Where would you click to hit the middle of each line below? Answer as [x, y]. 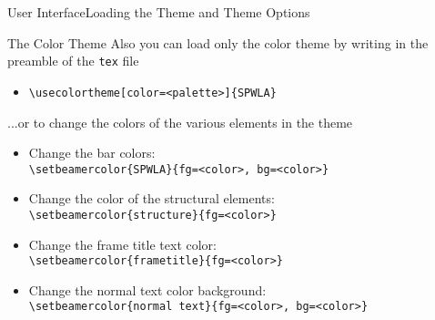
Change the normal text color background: [147, 289]
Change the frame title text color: [122, 244]
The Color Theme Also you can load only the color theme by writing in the [218, 42]
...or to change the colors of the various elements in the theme [180, 122]
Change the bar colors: [92, 153]
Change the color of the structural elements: [152, 198]
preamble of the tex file [73, 61]
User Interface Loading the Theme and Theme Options [159, 12]
